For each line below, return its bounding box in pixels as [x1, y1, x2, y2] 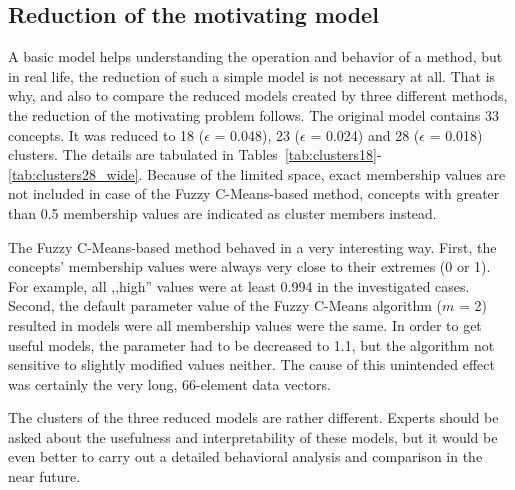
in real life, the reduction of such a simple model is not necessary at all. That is [8, 65, 496, 86]
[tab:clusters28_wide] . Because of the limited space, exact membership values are [8, 163, 506, 184]
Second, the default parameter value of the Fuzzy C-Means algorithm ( [8, 295, 442, 316]
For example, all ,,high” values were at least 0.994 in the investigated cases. [8, 275, 470, 296]
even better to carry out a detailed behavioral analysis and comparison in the [8, 446, 483, 467]
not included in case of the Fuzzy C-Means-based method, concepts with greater [8, 183, 500, 204]
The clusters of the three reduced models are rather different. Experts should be [8, 407, 499, 428]
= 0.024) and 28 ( [310, 124, 420, 145]
